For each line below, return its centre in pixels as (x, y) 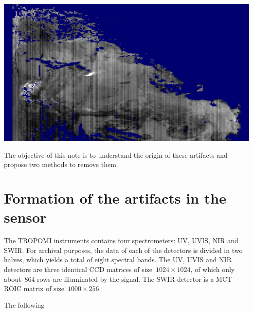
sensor (25, 217)
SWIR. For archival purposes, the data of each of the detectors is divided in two (123, 250)
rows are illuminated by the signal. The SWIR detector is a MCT (135, 279)
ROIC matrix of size (34, 288)
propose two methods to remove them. (61, 164)
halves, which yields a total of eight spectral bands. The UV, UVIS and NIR (118, 260)
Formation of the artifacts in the (115, 198)
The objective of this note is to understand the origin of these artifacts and (116, 155)
